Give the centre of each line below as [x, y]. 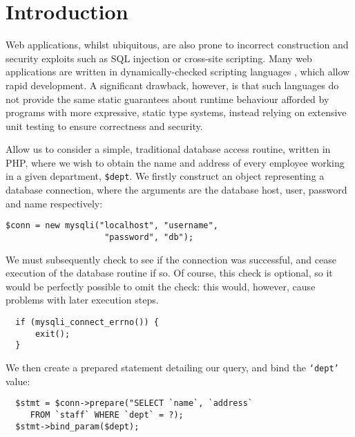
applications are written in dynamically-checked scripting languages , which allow [178, 72]
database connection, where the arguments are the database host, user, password [176, 190]
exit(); [52, 334]
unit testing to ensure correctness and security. [104, 125]
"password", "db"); [149, 237]
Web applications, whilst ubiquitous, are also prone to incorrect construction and [177, 45]
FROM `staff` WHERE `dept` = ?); [107, 415]
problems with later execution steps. [82, 300]
